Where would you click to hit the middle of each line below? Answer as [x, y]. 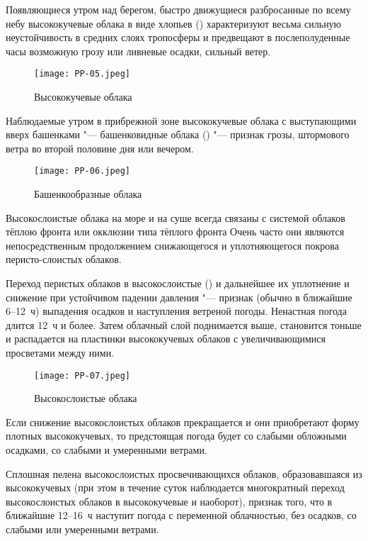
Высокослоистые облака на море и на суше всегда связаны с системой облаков [176, 217]
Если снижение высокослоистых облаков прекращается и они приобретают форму [183, 422]
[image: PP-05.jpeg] [82, 74]
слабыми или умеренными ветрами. [82, 529]
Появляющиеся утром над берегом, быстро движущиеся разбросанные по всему [178, 9]
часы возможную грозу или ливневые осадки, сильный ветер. [138, 51]
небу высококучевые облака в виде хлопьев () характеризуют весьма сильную [174, 23]
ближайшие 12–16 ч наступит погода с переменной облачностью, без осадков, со [181, 515]
